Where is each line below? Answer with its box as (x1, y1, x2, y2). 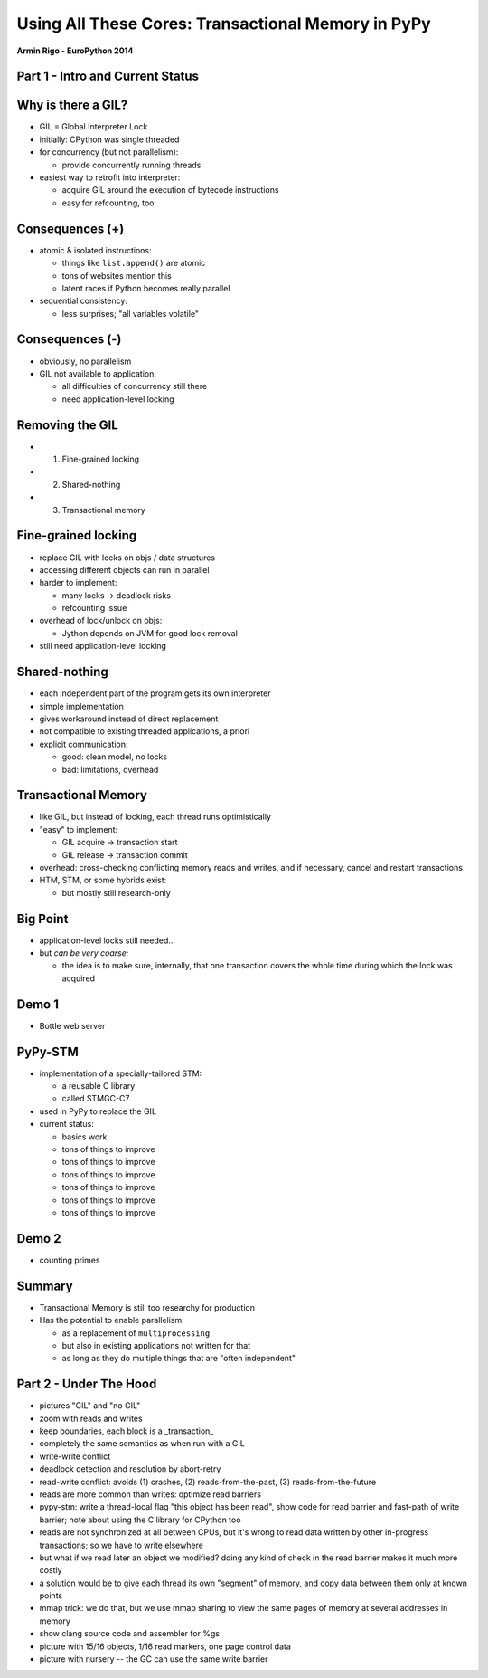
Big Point (16, 911, 69, 927)
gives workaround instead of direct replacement (39, 713, 219, 724)
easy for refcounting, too (61, 197, 155, 208)
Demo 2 (16, 1231, 61, 1246)
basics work (61, 1131, 108, 1142)
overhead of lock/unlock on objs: (39, 615, 163, 626)
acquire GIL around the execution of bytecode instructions (61, 185, 279, 195)
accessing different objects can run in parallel (39, 564, 210, 575)
